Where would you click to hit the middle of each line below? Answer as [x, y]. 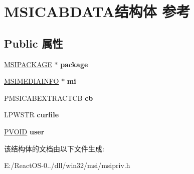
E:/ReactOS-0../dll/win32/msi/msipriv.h [67, 165]
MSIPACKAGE [28, 64]
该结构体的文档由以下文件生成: [54, 148]
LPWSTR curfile [32, 115]
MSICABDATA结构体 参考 [97, 11]
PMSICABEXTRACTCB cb [49, 98]
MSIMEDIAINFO [32, 81]
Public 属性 [34, 43]
